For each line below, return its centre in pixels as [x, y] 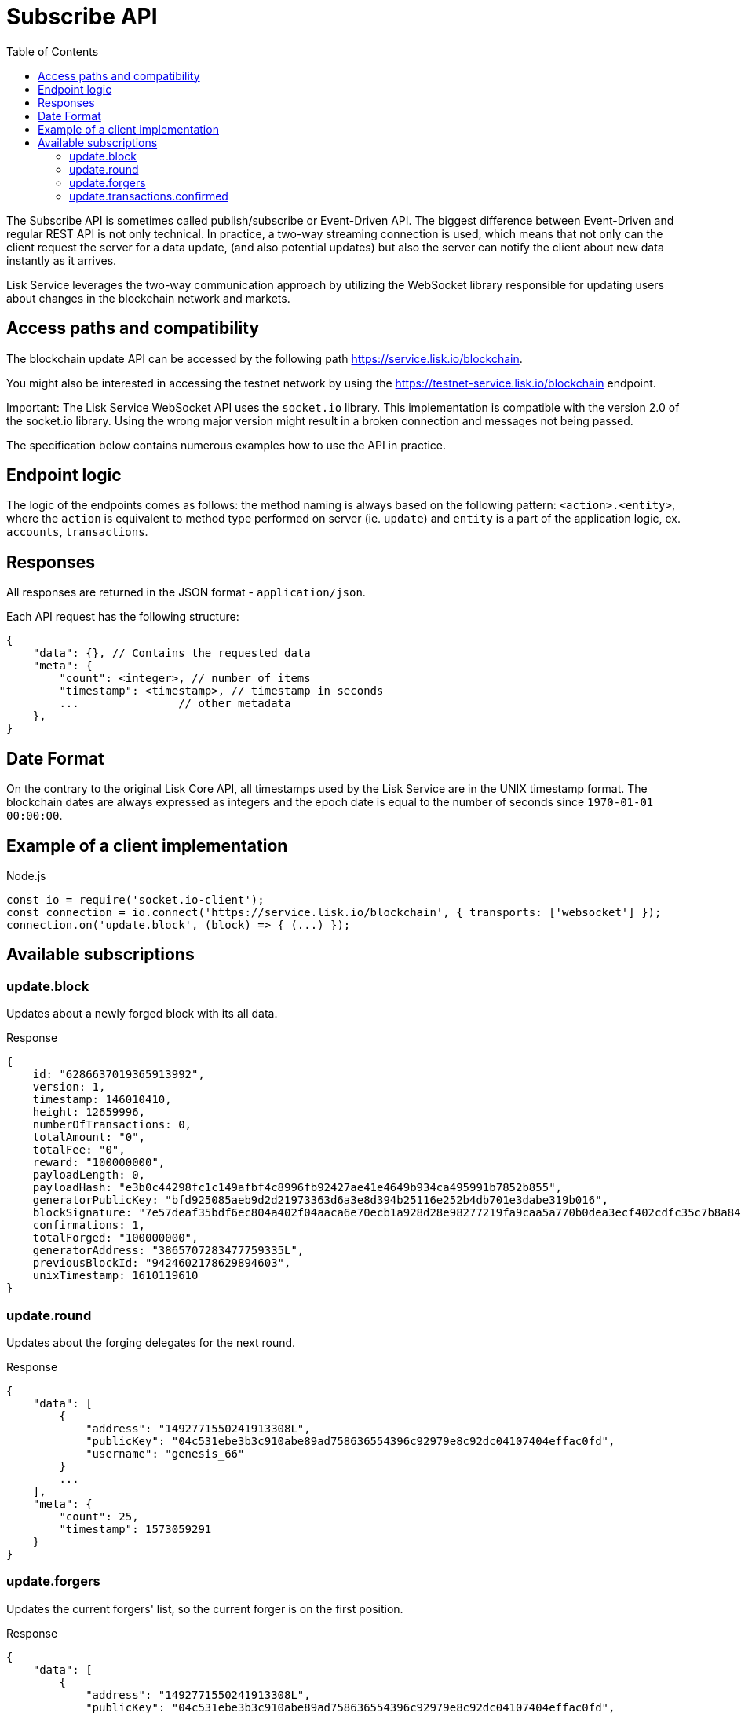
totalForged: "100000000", [115, 1238]
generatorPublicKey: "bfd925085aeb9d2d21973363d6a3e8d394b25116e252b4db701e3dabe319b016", [321, 1200]
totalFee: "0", [79, 1150]
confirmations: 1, [89, 1225]
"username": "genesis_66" [165, 1453]
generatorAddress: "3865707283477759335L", [168, 1251]
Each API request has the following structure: [123, 617]
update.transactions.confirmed [149, 196]
